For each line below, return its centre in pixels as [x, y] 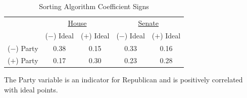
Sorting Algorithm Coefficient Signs [94, 6]
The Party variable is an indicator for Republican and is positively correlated [124, 80]
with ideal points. [31, 90]
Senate [149, 22]
